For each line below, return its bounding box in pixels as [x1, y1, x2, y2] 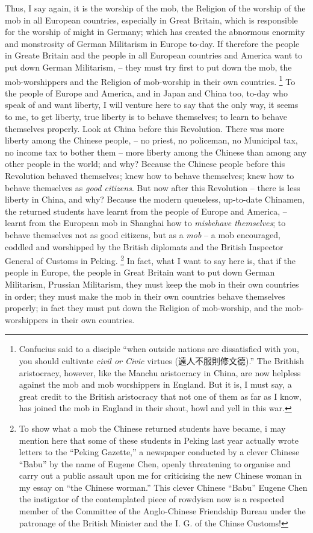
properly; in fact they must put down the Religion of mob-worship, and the [5, 301, 282, 314]
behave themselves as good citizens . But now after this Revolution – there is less [5, 181, 300, 194]
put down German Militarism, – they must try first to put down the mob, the [5, 60, 292, 73]
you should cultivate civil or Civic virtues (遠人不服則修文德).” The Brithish [19, 354, 305, 367]
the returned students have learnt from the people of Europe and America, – [5, 204, 287, 217]
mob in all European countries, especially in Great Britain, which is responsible [5, 13, 298, 26]
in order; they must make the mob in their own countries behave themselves [5, 289, 285, 302]
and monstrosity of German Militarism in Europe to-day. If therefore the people [5, 37, 300, 49]
